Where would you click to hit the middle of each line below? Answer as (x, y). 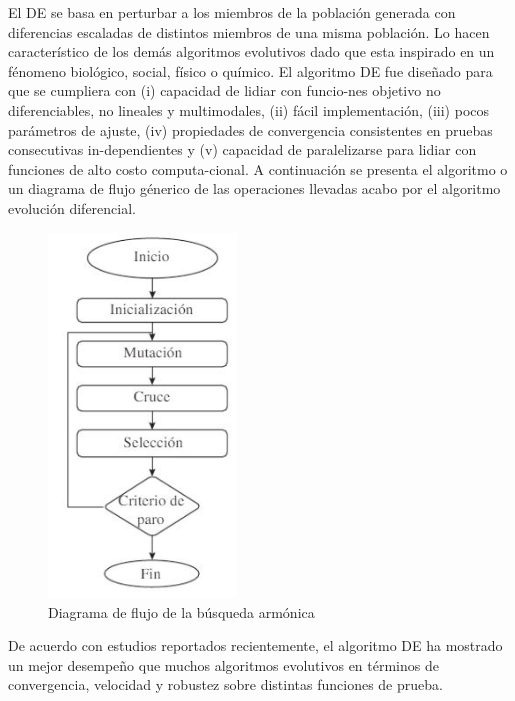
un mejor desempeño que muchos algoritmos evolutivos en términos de (223, 664)
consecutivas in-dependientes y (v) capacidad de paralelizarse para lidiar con (242, 149)
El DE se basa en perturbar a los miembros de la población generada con (232, 12)
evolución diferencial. (72, 207)
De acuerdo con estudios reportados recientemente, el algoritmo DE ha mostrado (255, 645)
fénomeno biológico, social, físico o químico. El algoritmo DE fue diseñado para (250, 70)
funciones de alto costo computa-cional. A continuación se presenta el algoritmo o (258, 168)
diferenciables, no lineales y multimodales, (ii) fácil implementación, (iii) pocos (249, 109)
